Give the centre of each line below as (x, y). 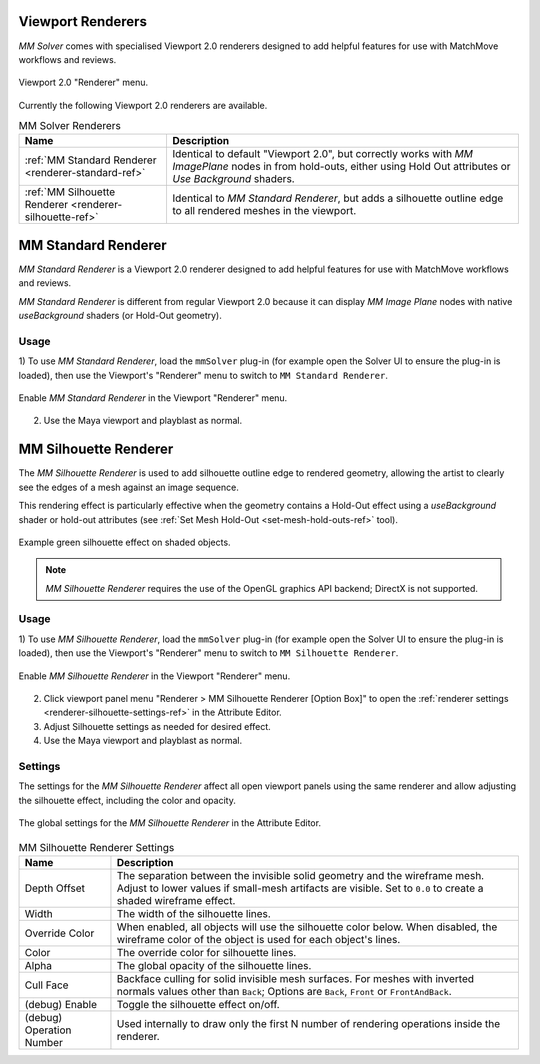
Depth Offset (54, 888)
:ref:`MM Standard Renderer (90, 160)
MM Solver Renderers (70, 126)
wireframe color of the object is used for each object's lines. (258, 939)
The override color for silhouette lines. (206, 952)
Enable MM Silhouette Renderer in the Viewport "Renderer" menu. (154, 676)
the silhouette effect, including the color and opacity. (127, 800)
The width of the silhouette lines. (194, 913)
